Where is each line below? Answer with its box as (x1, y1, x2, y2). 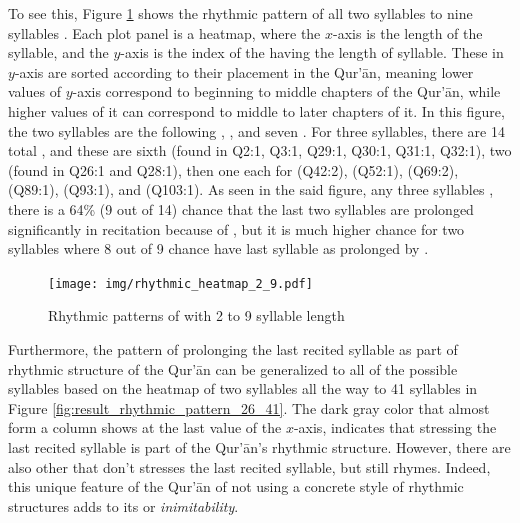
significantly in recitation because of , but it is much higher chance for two (8, 218, 465, 239)
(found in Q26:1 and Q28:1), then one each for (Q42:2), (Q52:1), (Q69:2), (8, 159, 459, 180)
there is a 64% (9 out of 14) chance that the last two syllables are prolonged (8, 198, 474, 219)
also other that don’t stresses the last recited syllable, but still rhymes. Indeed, (8, 456, 491, 477)
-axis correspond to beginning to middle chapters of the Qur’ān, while (72, 81, 501, 102)
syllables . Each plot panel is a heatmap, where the (8, 22, 321, 43)
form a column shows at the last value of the (8, 417, 282, 438)
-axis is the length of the (333, 22, 483, 43)
